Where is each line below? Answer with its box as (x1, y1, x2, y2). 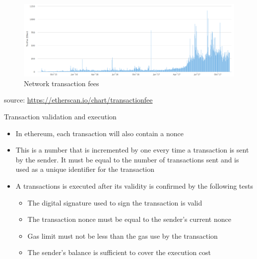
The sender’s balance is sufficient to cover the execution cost (27, 247, 211, 258)
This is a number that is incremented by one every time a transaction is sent (15, 145, 249, 155)
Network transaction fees (24, 78, 99, 88)
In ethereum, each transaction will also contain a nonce (15, 128, 184, 138)
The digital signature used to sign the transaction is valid (27, 197, 202, 207)
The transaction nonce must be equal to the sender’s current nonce (27, 214, 231, 224)
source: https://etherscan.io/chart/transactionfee (4, 95, 153, 105)
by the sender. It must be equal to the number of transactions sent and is (15, 154, 239, 164)
